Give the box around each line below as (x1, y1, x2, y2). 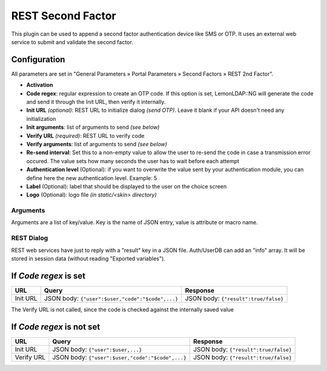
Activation (26, 82, 53, 89)
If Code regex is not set (11, 321, 101, 332)
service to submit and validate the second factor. (11, 38, 133, 45)
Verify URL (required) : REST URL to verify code (26, 132, 145, 139)
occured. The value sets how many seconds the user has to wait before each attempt (26, 157, 239, 164)
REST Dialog (11, 234, 48, 242)
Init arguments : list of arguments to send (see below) (26, 124, 160, 131)
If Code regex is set (11, 271, 86, 281)
